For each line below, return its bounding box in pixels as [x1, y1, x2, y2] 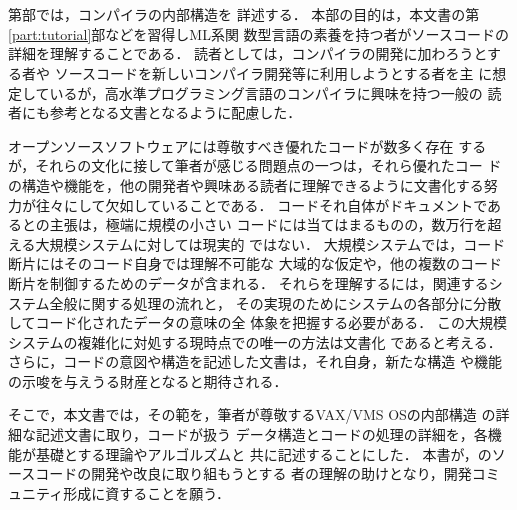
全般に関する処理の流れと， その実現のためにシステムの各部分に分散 [49, 292, 502, 313]
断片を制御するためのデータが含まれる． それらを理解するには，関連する [8, 272, 489, 293]
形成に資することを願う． [63, 482, 231, 503]
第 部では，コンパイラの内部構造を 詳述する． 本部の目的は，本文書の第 [8, 4, 480, 25]
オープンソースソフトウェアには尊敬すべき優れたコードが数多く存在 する [8, 135, 487, 156]
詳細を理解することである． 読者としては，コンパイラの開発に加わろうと [8, 43, 487, 64]
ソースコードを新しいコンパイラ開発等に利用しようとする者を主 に [54, 62, 493, 83]
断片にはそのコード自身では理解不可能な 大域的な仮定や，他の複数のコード [8, 253, 503, 274]
